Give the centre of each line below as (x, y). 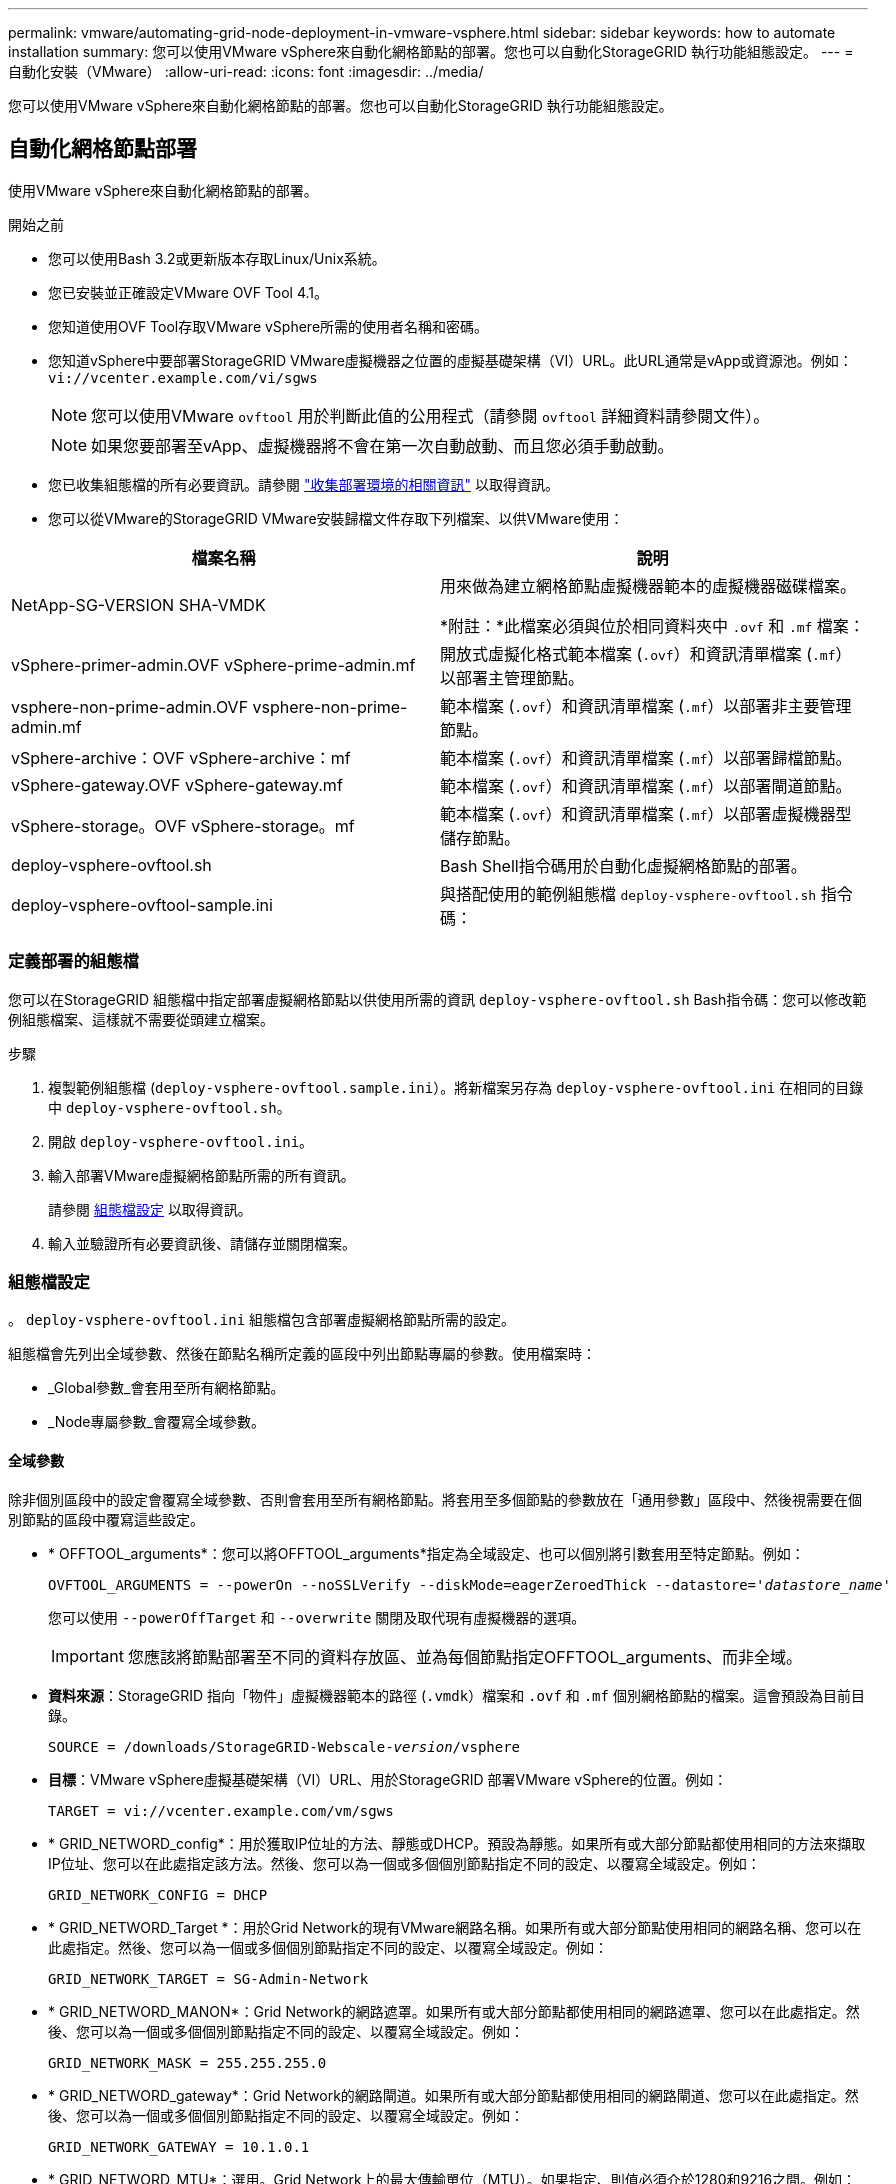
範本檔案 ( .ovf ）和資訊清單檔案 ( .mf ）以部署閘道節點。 (646, 785)
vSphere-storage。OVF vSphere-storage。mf (183, 825)
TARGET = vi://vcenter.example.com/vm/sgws (221, 1810)
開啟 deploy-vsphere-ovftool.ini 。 (181, 1141)
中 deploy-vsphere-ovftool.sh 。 (169, 1107)
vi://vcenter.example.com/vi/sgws (183, 377)
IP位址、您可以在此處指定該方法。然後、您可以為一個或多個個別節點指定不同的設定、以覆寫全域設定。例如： (404, 1863)
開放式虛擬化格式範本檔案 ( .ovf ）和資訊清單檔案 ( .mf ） (646, 653)
